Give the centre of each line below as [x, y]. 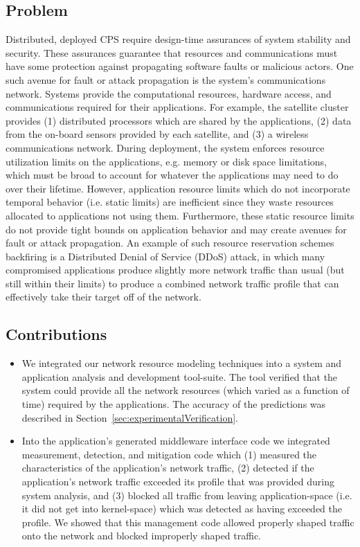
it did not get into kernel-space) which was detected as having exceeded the [182, 509]
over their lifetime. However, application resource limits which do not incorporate [178, 188]
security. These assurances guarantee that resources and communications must [172, 52]
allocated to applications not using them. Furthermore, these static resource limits [180, 215]
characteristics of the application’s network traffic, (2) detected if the [168, 468]
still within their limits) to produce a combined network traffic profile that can [172, 283]
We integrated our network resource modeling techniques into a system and [182, 363]
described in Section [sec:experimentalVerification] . [130, 417]
